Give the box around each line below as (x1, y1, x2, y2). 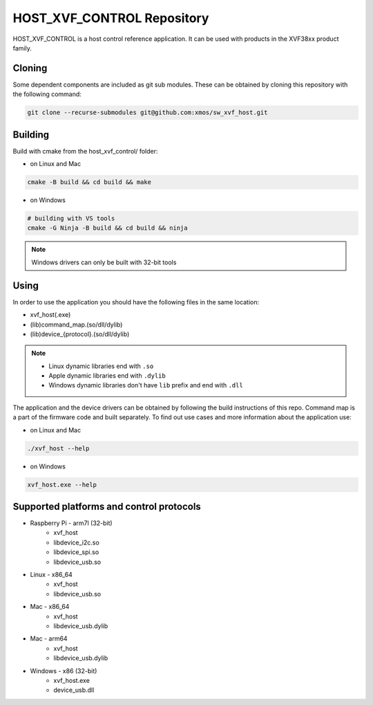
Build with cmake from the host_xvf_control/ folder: (12, 147, 158, 155)
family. (12, 44, 32, 52)
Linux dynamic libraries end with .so (48, 362, 154, 370)
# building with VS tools (27, 214, 115, 223)
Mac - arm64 (30, 634, 68, 643)
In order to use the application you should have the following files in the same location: (12, 297, 260, 306)
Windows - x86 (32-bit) (30, 666, 97, 675)
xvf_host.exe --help (27, 481, 97, 488)
